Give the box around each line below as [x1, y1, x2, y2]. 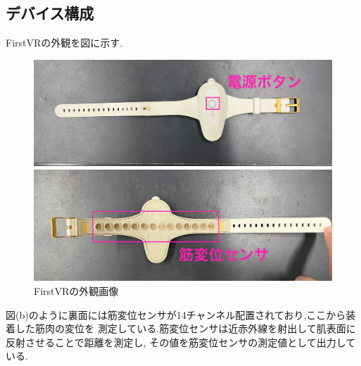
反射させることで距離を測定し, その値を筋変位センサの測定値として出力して [6, 334, 356, 349]
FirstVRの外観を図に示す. [6, 35, 123, 50]
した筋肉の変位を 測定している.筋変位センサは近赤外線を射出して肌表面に [15, 321, 356, 336]
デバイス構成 [6, 2, 94, 24]
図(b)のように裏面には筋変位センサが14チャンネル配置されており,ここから [6, 307, 346, 322]
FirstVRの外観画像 [34, 283, 119, 298]
